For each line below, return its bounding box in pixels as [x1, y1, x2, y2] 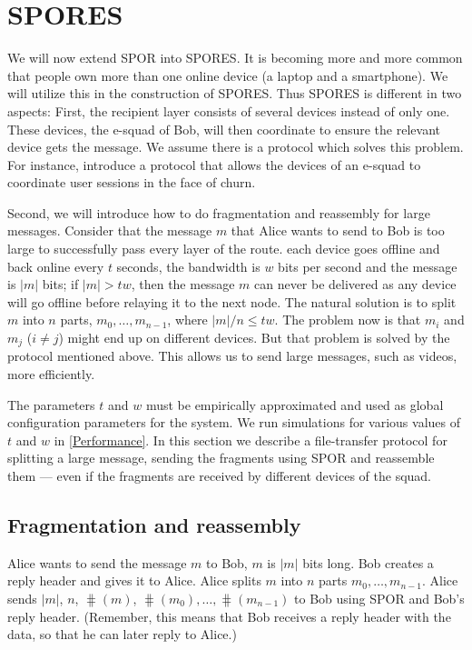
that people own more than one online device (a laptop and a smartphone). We [7, 65, 448, 85]
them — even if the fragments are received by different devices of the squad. [7, 466, 431, 485]
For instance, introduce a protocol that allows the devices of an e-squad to [7, 155, 421, 174]
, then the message [131, 275, 235, 294]
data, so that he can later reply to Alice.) [7, 625, 237, 644]
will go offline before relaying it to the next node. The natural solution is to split [7, 292, 457, 311]
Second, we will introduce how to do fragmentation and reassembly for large [7, 203, 430, 222]
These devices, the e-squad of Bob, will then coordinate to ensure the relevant [7, 119, 440, 138]
